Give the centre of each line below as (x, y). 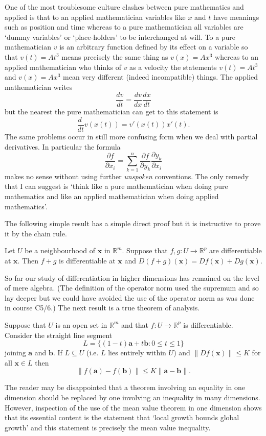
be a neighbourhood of (60, 250)
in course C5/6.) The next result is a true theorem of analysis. (102, 308)
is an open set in (81, 324)
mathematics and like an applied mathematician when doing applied (112, 196)
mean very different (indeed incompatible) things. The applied (160, 77)
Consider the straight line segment (59, 335)
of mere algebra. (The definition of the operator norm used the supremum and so (132, 288)
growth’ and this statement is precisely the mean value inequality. (108, 427)
